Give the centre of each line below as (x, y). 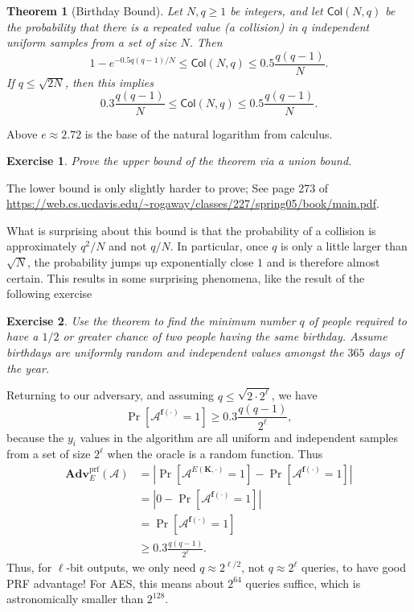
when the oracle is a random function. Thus (215, 454)
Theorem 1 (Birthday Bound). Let (94, 10)
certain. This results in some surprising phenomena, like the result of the (186, 277)
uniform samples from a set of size (92, 42)
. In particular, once (219, 246)
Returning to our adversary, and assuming (111, 395)
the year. (28, 368)
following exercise (49, 294)
